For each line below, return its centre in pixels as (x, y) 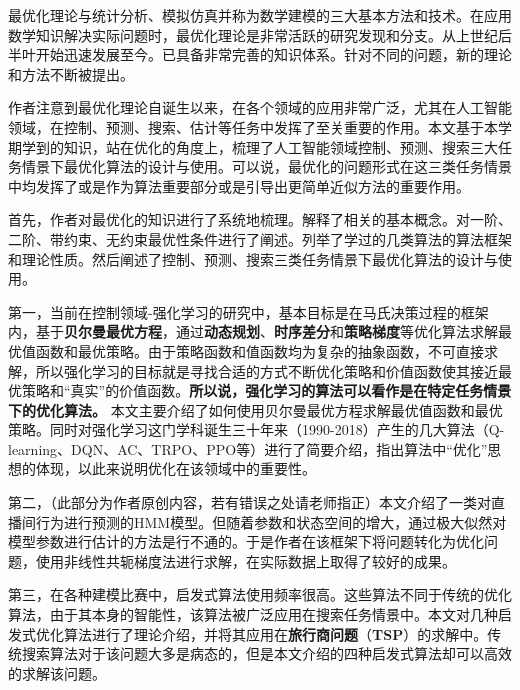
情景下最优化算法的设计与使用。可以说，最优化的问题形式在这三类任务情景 (266, 166)
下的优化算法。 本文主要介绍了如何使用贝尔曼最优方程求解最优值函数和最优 (255, 409)
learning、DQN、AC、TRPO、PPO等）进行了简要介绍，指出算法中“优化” (248, 448)
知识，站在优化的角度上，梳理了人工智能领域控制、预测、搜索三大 (280, 146)
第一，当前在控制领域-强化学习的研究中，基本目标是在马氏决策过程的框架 (248, 311)
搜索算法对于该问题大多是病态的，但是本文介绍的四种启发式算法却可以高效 (266, 653)
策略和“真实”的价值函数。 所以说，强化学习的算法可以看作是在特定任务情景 (266, 390)
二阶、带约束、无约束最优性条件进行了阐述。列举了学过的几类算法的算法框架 (260, 238)
